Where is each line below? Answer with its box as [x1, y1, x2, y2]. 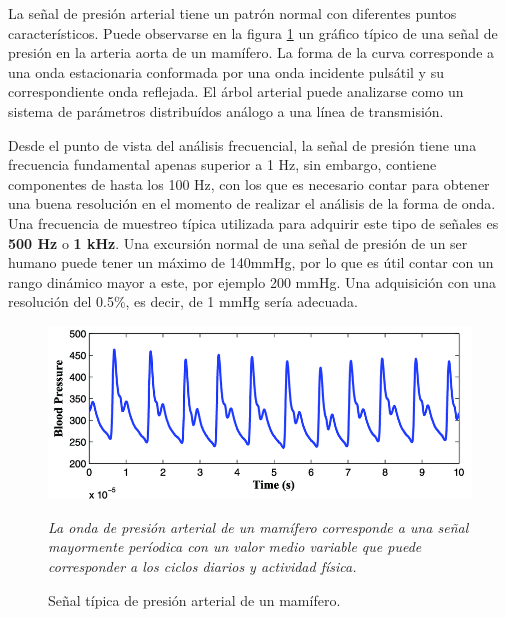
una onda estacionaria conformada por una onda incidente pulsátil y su [8, 61, 444, 82]
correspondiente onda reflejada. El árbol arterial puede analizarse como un [8, 81, 464, 102]
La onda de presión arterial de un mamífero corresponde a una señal [48, 516, 469, 537]
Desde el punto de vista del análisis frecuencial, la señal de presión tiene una [8, 134, 477, 155]
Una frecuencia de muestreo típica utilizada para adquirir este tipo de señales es [8, 212, 499, 233]
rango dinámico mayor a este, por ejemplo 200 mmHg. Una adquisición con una [8, 271, 496, 292]
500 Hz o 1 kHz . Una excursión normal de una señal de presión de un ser [8, 232, 468, 253]
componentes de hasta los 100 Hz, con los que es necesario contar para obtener [8, 173, 490, 194]
